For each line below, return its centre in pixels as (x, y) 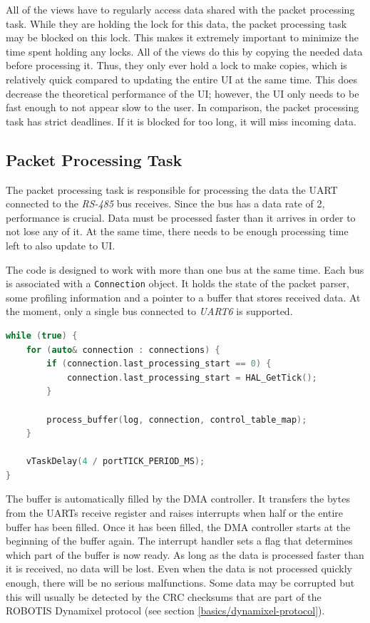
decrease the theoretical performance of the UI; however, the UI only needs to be (183, 93)
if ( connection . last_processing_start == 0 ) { (159, 364)
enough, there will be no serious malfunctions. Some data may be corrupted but (180, 583)
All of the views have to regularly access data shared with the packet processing (180, 9)
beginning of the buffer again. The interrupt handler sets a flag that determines (179, 541)
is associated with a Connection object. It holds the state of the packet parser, (178, 283)
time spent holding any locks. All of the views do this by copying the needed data (184, 51)
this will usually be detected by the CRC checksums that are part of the (164, 596)
